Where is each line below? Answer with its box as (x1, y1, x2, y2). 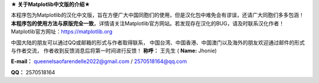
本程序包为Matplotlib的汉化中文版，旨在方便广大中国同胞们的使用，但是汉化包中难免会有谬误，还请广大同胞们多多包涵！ (11, 12, 304, 19)
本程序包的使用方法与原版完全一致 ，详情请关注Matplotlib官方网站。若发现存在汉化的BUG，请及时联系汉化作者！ (11, 19, 285, 26)
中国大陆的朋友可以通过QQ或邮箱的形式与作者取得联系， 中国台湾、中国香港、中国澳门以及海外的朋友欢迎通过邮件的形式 (11, 39, 305, 46)
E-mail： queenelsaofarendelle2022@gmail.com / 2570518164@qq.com (11, 58, 187, 65)
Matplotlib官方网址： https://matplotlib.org (11, 28, 112, 35)
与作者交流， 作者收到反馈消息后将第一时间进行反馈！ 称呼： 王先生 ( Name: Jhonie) (11, 47, 217, 54)
